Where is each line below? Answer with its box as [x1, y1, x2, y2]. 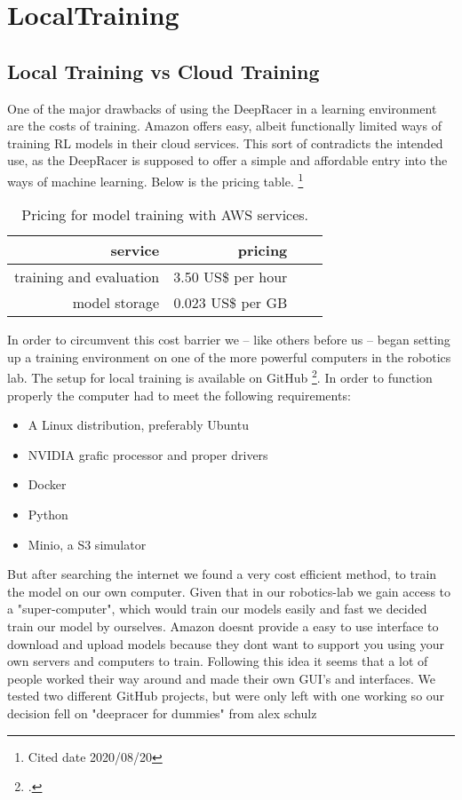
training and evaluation [14, 266, 160, 288]
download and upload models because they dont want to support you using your [7, 634, 444, 653]
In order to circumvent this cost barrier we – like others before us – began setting [7, 330, 450, 349]
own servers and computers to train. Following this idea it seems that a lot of [7, 652, 428, 670]
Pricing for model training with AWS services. [21, 204, 309, 226]
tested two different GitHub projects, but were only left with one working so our [7, 686, 445, 705]
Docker [28, 475, 67, 494]
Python [28, 505, 68, 524]
